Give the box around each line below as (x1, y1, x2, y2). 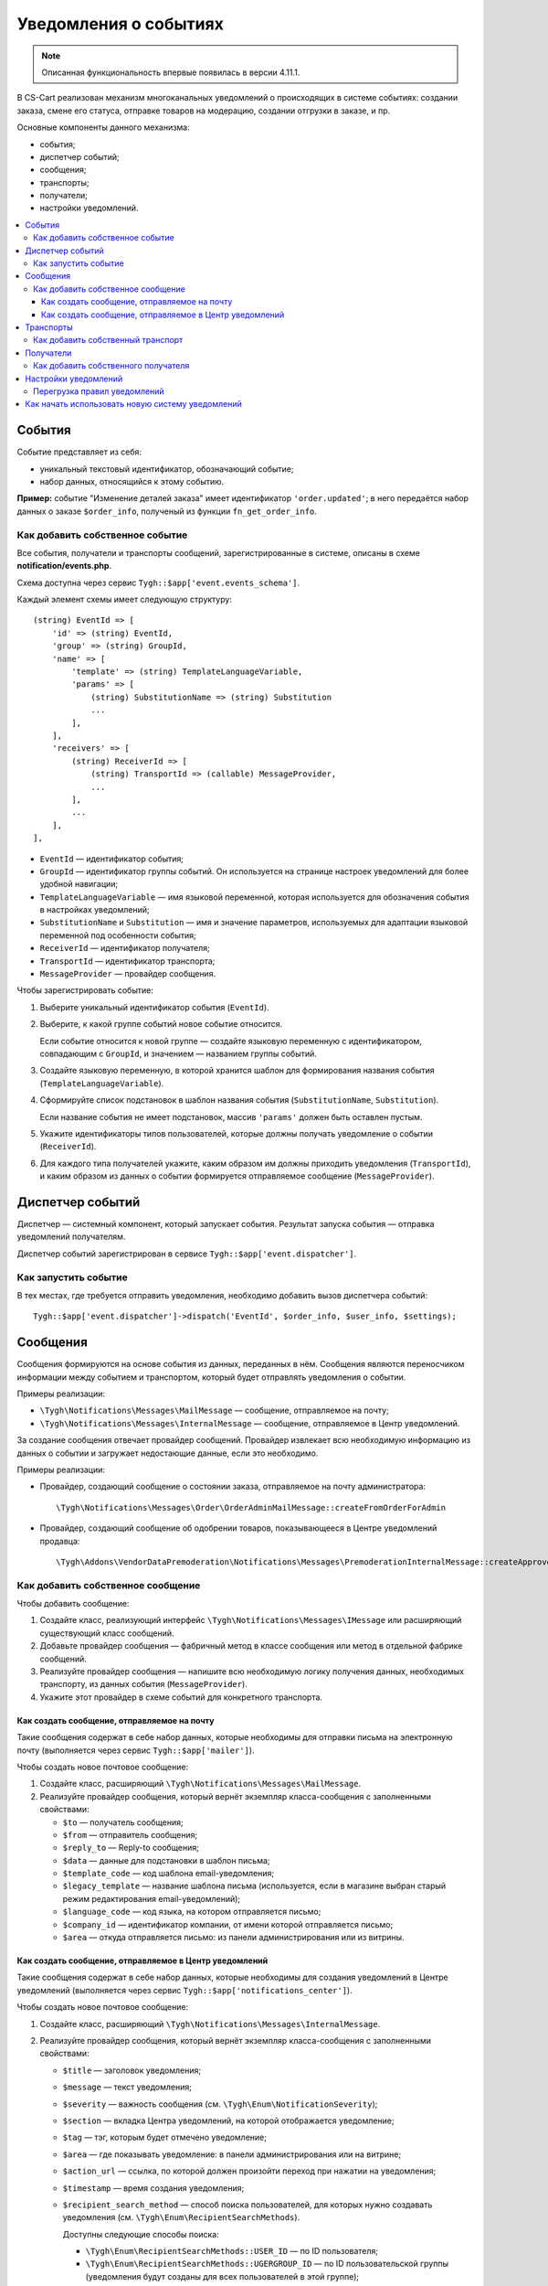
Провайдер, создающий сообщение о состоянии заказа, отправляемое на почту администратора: (39, 1481, 427, 1492)
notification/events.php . (16, 561, 112, 571)
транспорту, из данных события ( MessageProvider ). (39, 1679, 248, 1690)
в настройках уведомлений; (39, 904, 150, 915)
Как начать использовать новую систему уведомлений (25, 399, 242, 410)
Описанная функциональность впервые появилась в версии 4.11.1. (41, 67, 300, 78)
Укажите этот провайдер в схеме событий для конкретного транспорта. (39, 1692, 323, 1703)
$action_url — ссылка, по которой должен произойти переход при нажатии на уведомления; (62, 2165, 437, 2176)
